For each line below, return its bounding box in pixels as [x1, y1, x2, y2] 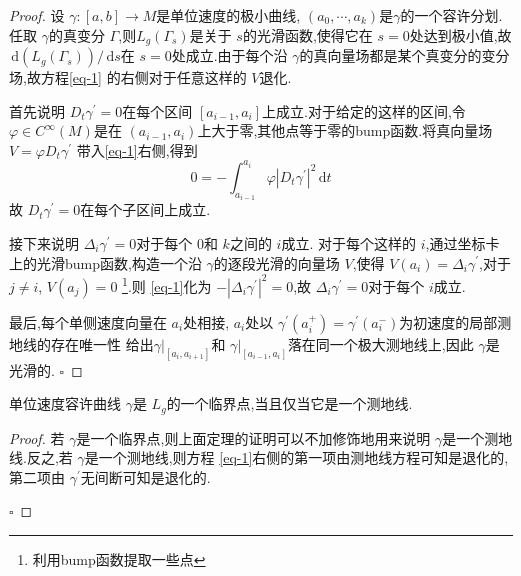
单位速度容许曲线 [9, 393, 121, 414]
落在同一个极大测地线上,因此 [287, 333, 474, 354]
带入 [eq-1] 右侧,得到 [76, 139, 198, 160]
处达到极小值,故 [409, 24, 512, 45]
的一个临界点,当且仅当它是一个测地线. [166, 393, 413, 414]
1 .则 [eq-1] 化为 [122, 273, 212, 296]
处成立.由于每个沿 [171, 45, 288, 66]
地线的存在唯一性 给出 [9, 333, 154, 354]
